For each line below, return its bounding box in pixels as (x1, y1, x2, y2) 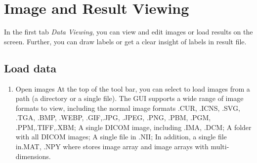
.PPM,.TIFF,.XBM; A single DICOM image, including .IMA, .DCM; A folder (15, 122, 252, 132)
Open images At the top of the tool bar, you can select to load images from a (15, 83, 250, 94)
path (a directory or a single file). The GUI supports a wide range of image (15, 93, 244, 103)
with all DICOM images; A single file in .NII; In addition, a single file (15, 131, 227, 142)
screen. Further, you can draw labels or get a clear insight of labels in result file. (4, 36, 247, 46)
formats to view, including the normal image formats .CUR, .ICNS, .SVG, (15, 102, 240, 113)
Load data (4, 60, 57, 75)
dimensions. (15, 151, 51, 161)
